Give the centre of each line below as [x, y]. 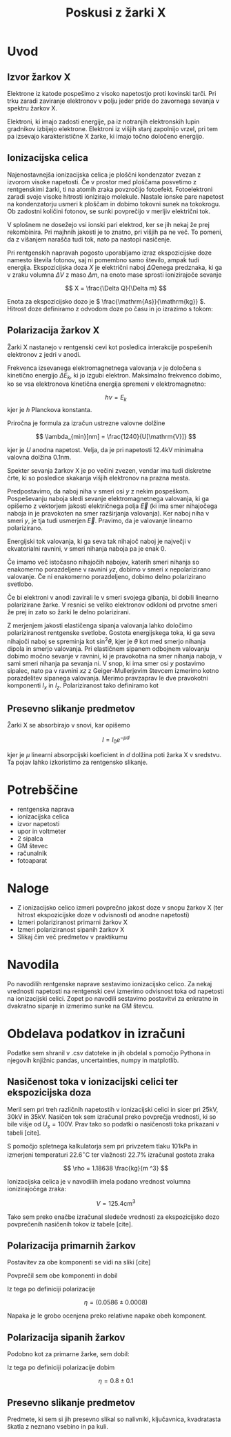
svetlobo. [20, 584]
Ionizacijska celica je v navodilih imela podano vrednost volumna [99, 1181]
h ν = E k [116, 398]
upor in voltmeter [42, 831]
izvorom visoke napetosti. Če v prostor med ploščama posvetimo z [102, 182]
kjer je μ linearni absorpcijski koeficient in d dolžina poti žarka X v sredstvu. [114, 754]
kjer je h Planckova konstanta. [50, 410]
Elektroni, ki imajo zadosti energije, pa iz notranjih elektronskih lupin [103, 121]
